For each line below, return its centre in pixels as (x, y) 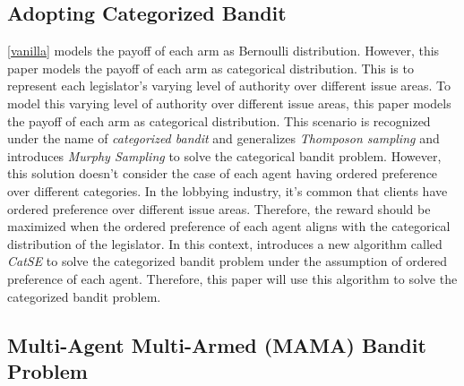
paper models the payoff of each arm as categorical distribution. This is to (211, 68)
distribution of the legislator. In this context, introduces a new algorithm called (225, 243)
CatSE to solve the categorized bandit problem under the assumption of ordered (228, 261)
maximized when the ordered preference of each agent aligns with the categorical (229, 226)
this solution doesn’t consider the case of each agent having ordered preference (223, 173)
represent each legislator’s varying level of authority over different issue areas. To (229, 86)
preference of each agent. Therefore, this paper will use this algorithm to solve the (232, 278)
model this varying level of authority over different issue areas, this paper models (229, 103)
